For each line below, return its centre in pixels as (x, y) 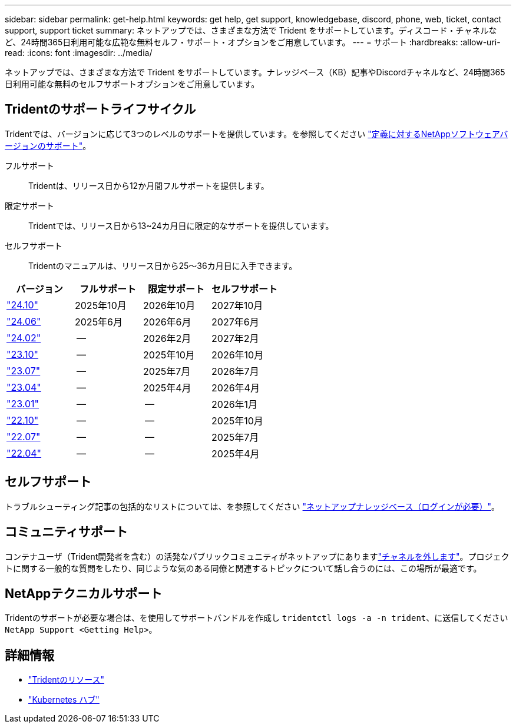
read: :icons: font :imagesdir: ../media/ (79, 53)
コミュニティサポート (66, 532)
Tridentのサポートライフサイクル (100, 109)
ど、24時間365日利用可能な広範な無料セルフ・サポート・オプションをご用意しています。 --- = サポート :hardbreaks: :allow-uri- (253, 42)
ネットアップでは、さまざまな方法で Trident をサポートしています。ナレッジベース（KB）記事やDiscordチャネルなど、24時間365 (255, 72)
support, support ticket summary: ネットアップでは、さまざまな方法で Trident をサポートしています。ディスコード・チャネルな (251, 30)
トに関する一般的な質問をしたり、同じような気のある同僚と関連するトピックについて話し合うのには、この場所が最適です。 (243, 568)
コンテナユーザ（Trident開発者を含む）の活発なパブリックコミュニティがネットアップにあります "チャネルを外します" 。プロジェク (257, 556)
